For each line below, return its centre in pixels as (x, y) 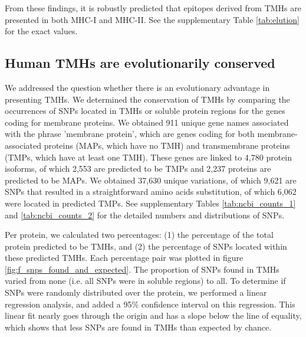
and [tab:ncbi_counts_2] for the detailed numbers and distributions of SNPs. (145, 215)
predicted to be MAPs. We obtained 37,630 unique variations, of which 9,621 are (151, 180)
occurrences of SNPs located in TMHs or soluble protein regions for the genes (145, 111)
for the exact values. (41, 31)
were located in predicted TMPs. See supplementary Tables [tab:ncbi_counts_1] (150, 203)
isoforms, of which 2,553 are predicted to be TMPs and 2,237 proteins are (138, 168)
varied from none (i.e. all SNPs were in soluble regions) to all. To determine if (145, 281)
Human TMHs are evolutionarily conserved (140, 63)
